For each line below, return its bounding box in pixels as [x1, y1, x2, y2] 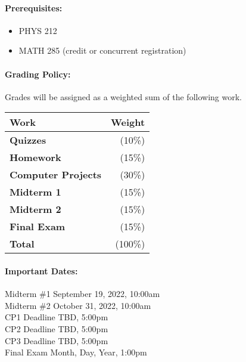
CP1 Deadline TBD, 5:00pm [5, 311, 108, 323]
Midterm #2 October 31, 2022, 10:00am [5, 299, 151, 311]
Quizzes [10, 133, 46, 147]
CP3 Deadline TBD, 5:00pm [5, 334, 108, 346]
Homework [10, 150, 61, 165]
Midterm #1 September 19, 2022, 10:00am [5, 287, 160, 300]
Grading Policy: [5, 67, 71, 80]
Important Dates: [5, 264, 78, 277]
